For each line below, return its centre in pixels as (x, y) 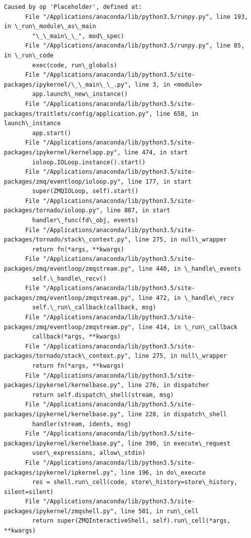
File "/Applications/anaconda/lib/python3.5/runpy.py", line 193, (136, 17)
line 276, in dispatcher (168, 385)
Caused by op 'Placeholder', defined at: (73, 7)
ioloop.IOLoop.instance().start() (89, 162)
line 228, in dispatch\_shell (177, 414)
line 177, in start (160, 181)
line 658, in (177, 114)
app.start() (52, 133)
